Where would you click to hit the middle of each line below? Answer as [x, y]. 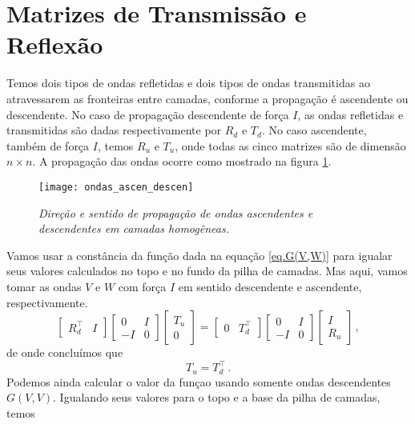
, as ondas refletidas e [351, 114]
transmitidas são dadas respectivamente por [114, 130]
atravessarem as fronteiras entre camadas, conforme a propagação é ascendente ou [207, 98]
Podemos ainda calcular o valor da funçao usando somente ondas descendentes [199, 381]
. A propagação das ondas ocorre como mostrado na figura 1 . [182, 161]
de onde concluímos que [65, 352]
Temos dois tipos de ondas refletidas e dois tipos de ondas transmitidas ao [188, 83]
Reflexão [55, 44]
